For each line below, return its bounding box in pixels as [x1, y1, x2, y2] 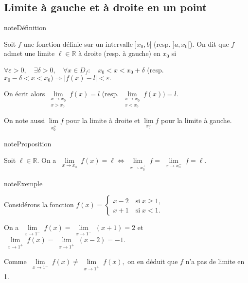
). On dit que [190, 38, 229, 49]
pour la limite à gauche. [161, 115, 232, 125]
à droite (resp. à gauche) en [78, 48, 160, 58]
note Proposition [4, 139, 52, 149]
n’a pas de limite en [185, 256, 245, 266]
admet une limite [4, 48, 55, 58]
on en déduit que [127, 256, 178, 266]
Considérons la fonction [4, 199, 74, 210]
